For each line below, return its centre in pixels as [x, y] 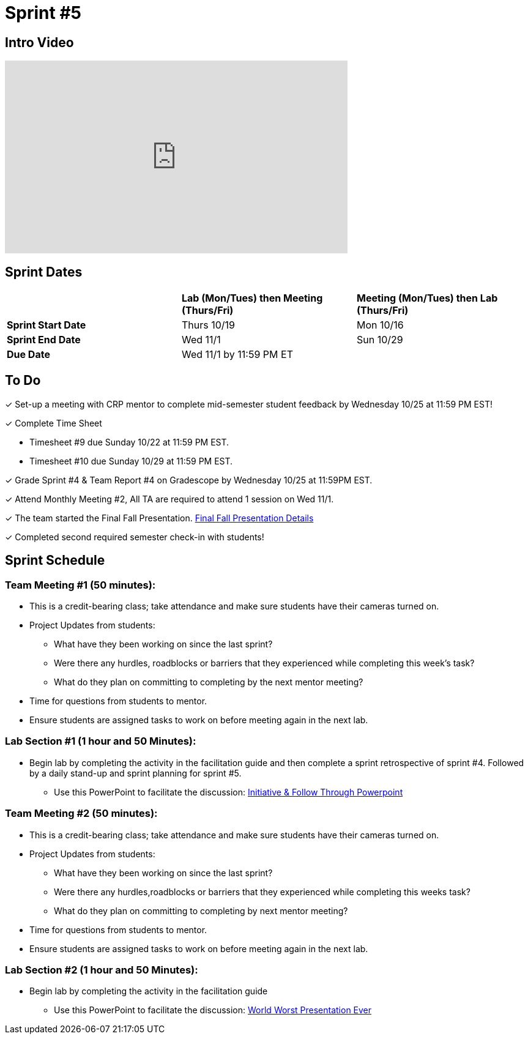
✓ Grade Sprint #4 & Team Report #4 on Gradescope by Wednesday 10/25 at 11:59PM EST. [189, 480]
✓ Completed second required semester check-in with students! [135, 537]
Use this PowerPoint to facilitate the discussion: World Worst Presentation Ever [213, 1010]
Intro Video [39, 42]
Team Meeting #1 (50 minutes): [80, 585]
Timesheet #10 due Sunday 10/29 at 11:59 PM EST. [131, 461]
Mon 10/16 [380, 325]
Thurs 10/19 [208, 325]
